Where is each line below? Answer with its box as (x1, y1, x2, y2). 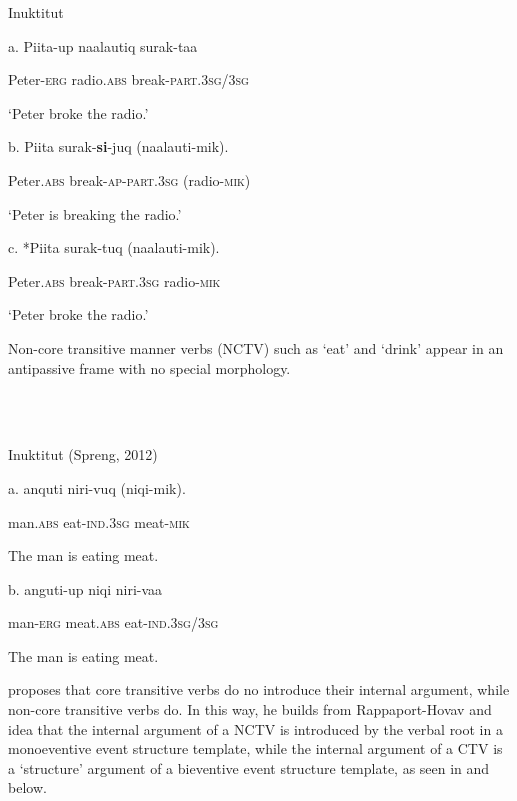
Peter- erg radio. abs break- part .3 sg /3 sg (8, 69, 249, 90)
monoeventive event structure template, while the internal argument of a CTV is (8, 738, 503, 759)
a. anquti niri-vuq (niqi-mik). (8, 477, 186, 498)
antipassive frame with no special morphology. (8, 357, 291, 378)
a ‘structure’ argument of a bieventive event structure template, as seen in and (8, 757, 490, 778)
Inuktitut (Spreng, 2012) (8, 444, 158, 465)
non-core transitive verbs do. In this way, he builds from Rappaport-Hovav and (8, 699, 492, 720)
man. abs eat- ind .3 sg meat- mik (8, 511, 190, 532)
